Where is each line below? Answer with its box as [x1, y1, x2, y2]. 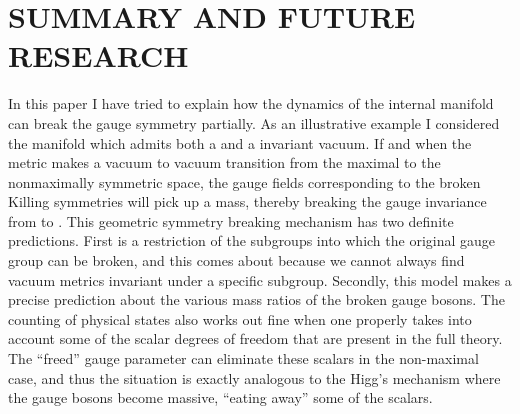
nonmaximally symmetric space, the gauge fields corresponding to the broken [8, 171, 481, 192]
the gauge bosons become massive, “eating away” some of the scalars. [8, 387, 433, 408]
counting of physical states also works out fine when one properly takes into [8, 308, 472, 329]
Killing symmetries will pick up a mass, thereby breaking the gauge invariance [8, 191, 487, 212]
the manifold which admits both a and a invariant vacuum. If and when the [8, 132, 472, 153]
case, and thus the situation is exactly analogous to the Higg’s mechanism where [8, 367, 501, 388]
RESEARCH [8, 35, 189, 76]
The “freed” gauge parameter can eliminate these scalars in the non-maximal [8, 348, 479, 369]
